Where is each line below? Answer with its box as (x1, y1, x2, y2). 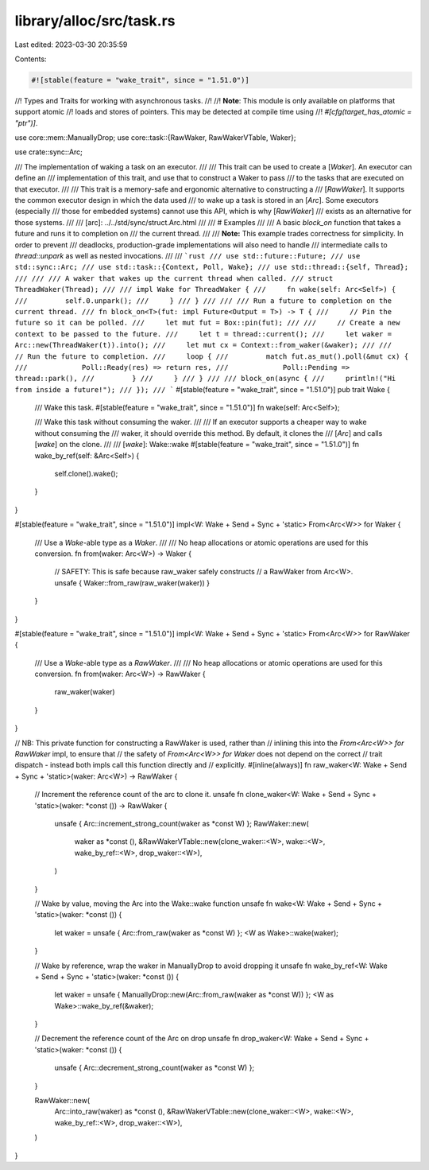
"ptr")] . (14, 118, 38, 127)
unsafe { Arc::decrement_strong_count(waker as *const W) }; (54, 1063, 255, 1073)
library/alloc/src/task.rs (14, 12, 176, 29)
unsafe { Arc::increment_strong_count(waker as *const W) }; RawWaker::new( (54, 819, 309, 828)
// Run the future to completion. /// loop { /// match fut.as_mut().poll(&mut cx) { (14, 352, 409, 361)
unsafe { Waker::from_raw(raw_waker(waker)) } (54, 577, 211, 588)
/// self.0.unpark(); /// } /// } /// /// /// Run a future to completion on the (14, 296, 392, 305)
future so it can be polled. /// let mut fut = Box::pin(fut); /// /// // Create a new (14, 318, 400, 328)
